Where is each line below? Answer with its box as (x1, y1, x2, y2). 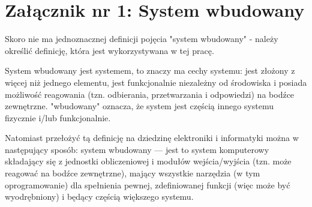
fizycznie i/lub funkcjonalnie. (5, 111, 111, 124)
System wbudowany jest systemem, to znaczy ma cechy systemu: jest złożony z (5, 64, 295, 77)
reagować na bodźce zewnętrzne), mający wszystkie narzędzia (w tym (5, 167, 260, 179)
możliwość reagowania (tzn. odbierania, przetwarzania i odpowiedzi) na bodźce (5, 88, 295, 100)
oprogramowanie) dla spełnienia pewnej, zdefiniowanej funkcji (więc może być (5, 178, 290, 191)
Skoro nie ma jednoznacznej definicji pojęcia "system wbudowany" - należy (5, 32, 278, 45)
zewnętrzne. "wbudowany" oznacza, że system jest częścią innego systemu (5, 100, 274, 112)
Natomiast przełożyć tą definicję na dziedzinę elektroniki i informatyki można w (5, 131, 299, 144)
